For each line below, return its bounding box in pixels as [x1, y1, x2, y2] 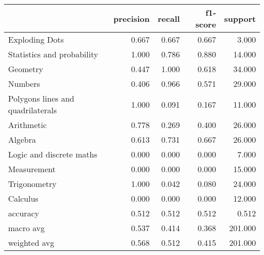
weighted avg [8, 237, 54, 248]
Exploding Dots [8, 34, 64, 45]
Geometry [8, 63, 44, 75]
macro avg [8, 222, 45, 234]
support [224, 12, 256, 24]
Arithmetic [8, 119, 47, 131]
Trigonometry [8, 178, 57, 189]
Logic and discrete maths [8, 148, 97, 160]
